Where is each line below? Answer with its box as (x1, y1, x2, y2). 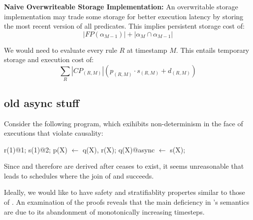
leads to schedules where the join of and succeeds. (4, 170, 154, 181)
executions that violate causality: (4, 128, 103, 138)
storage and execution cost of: (4, 54, 94, 65)
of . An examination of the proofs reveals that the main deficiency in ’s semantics (4, 197, 250, 207)
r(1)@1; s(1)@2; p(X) (4, 144, 67, 154)
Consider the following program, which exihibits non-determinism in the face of (4, 118, 243, 128)
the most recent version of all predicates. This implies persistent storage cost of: (4, 21, 245, 31)
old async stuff (4, 95, 79, 110)
